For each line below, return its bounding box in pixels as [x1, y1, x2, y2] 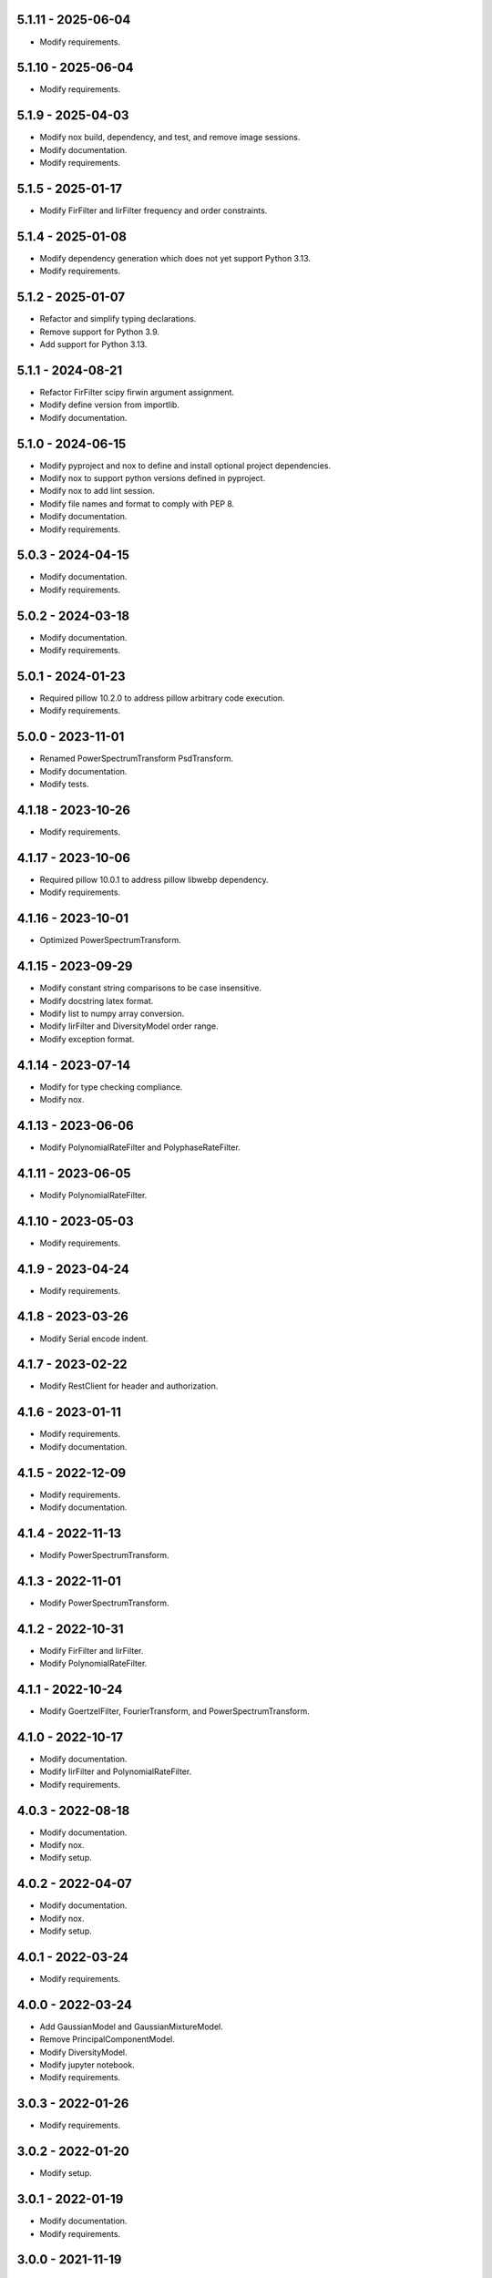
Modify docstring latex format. [39, 995, 154, 1006]
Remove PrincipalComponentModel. [39, 2034, 175, 2045]
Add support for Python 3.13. [39, 339, 148, 350]
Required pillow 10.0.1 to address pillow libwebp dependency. [39, 874, 269, 885]
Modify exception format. [39, 1033, 135, 1044]
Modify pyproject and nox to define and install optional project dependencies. [39, 460, 332, 471]
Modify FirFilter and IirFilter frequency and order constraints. [39, 205, 268, 216]
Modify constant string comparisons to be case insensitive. [39, 982, 262, 993]
